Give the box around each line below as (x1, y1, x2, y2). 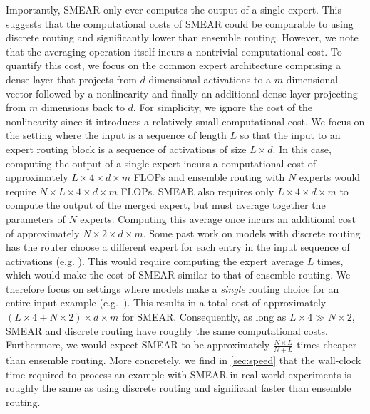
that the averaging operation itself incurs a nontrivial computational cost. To (6, 43, 342, 58)
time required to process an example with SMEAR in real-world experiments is (6, 366, 351, 381)
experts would (299, 170, 361, 185)
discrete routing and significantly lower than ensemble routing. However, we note (6, 30, 359, 45)
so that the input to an (240, 128, 341, 143)
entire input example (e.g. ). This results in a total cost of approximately (6, 295, 327, 310)
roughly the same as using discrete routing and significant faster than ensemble (6, 381, 351, 395)
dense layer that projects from (6, 71, 137, 86)
